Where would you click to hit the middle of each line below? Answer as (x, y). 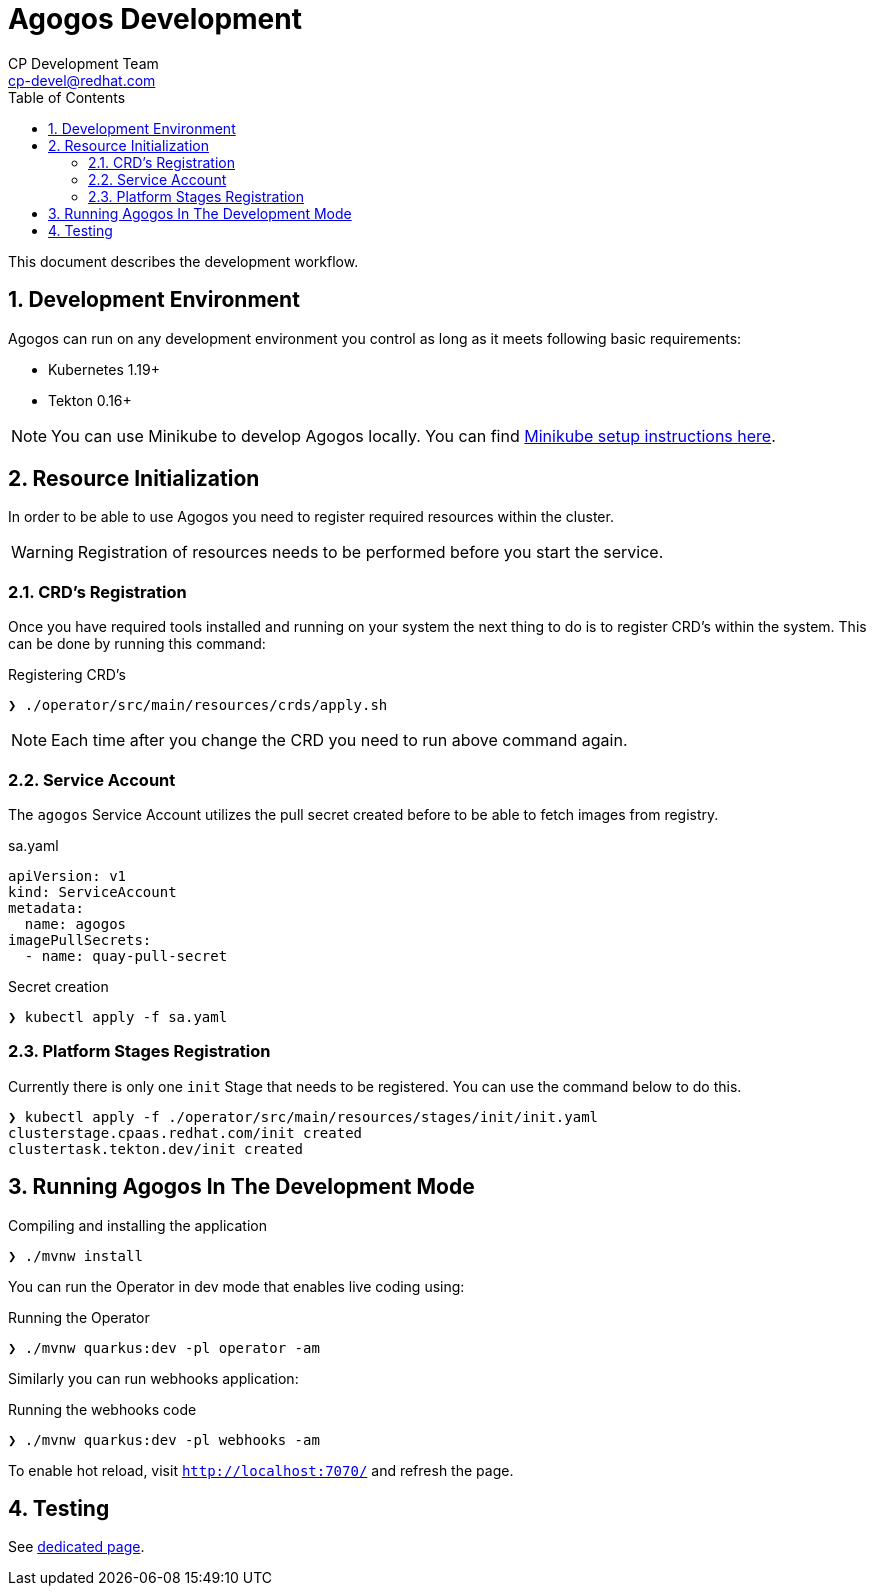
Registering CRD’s (67, 675)
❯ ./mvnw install (75, 1255)
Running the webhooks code (102, 1409)
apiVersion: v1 (67, 875)
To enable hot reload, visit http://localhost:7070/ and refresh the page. (261, 1470)
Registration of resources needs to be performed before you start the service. (370, 552)
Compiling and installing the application (137, 1225)
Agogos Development (155, 19)
